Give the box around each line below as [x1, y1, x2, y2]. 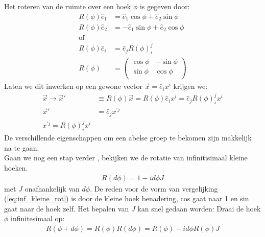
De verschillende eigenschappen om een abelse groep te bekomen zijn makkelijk [4, 132, 252, 143]
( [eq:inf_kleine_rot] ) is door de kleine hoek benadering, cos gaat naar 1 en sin [4, 193, 249, 204]
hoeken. [4, 162, 28, 173]
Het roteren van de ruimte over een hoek [4, 1, 131, 11]
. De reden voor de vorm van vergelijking [90, 183, 218, 194]
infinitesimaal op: [11, 213, 65, 224]
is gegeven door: [139, 1, 190, 11]
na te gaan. [4, 142, 39, 153]
